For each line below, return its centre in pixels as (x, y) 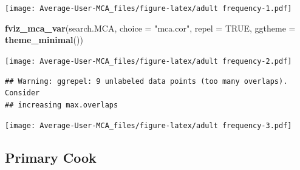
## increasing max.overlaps (62, 105)
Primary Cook (51, 158)
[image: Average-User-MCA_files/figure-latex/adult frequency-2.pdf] (148, 61)
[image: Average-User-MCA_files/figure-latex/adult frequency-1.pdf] (148, 8)
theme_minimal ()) (44, 40)
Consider (22, 93)
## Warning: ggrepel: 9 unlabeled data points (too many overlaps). (146, 81)
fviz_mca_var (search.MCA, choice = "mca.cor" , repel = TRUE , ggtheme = (150, 28)
